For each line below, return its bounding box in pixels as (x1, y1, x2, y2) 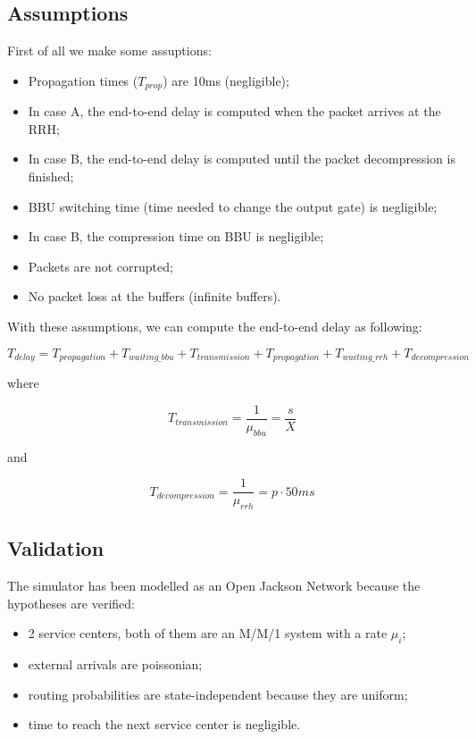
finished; (28, 167, 74, 186)
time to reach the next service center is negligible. (28, 715, 301, 734)
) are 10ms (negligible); (163, 71, 289, 89)
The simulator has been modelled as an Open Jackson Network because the (7, 576, 421, 595)
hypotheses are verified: (7, 593, 135, 612)
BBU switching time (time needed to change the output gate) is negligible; (28, 197, 438, 215)
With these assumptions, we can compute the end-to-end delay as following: (7, 317, 422, 335)
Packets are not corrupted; (28, 256, 173, 275)
